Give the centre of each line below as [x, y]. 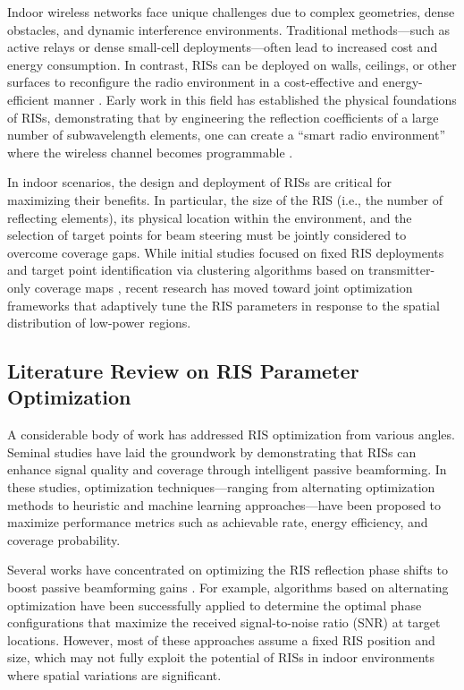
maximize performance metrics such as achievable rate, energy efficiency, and [218, 522]
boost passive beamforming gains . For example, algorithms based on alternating [228, 588]
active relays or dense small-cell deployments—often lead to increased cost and [223, 47]
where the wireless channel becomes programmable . [150, 152]
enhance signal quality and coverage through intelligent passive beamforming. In [227, 469]
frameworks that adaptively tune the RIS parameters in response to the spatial [224, 305]
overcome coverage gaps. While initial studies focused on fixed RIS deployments [226, 252]
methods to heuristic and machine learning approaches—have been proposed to [224, 504]
